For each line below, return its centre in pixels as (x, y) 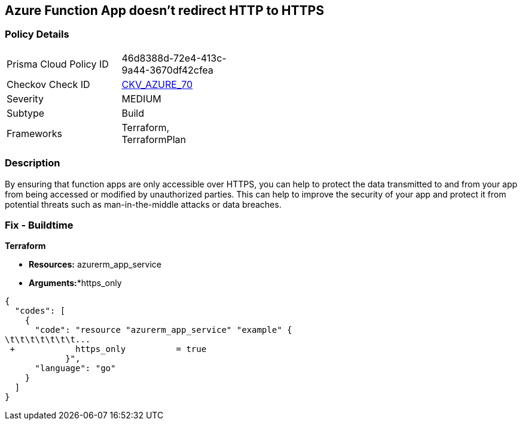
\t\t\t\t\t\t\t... (48, 340)
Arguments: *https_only (75, 283)
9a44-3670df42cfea (167, 70)
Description (33, 163)
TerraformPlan (154, 139)
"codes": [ (40, 311)
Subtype (26, 113)
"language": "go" (75, 368)
